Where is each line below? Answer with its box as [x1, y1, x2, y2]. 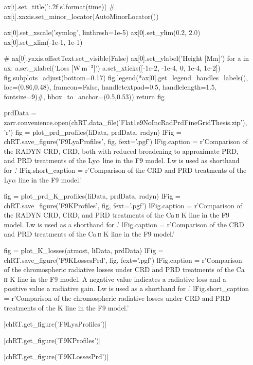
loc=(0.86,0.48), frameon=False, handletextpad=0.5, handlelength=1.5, [4, 82, 217, 92]
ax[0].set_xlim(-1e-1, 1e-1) [4, 36, 83, 47]
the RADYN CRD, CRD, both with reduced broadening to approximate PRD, [4, 146, 239, 156]
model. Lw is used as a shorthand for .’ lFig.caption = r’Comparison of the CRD [4, 219, 244, 229]
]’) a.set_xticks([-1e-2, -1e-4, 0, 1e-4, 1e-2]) [93, 62, 221, 73]
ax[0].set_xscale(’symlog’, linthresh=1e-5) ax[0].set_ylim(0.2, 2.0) [4, 27, 200, 37]
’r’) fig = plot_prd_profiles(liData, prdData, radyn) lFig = [4, 127, 181, 137]
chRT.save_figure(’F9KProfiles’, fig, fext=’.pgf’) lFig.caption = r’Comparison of [4, 200, 242, 210]
